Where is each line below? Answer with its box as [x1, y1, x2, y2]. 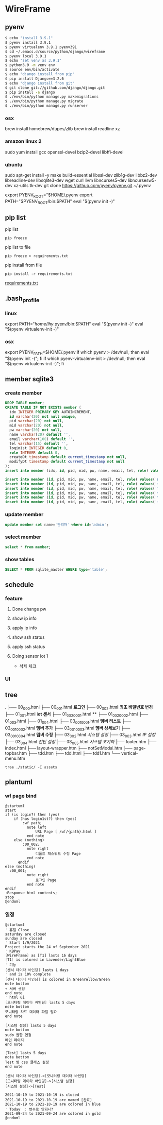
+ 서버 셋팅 [5, 986, 25, 991]
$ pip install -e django [5, 90, 55, 95]
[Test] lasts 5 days [5, 1050, 47, 1055]
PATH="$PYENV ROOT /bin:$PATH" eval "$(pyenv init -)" [5, 198, 115, 205]
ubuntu [5, 161, 23, 168]
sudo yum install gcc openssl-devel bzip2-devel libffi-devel [5, 149, 124, 155]
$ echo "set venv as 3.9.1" [5, 58, 62, 63]
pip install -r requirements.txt [5, 272, 73, 276]
